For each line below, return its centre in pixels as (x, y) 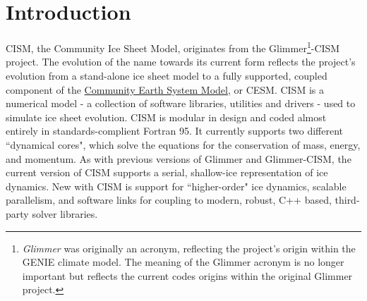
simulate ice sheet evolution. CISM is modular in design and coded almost (166, 117)
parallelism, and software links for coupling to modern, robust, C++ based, (169, 200)
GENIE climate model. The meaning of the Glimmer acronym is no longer (183, 262)
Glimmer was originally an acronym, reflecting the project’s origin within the (189, 248)
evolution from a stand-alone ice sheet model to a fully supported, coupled (167, 75)
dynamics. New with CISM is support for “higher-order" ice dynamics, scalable (176, 186)
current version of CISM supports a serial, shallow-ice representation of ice (167, 172)
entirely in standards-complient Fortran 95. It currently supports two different (175, 131)
